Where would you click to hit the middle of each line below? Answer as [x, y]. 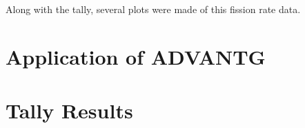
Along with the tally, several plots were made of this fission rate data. [153, 9]
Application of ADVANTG [136, 56]
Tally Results [69, 110]
